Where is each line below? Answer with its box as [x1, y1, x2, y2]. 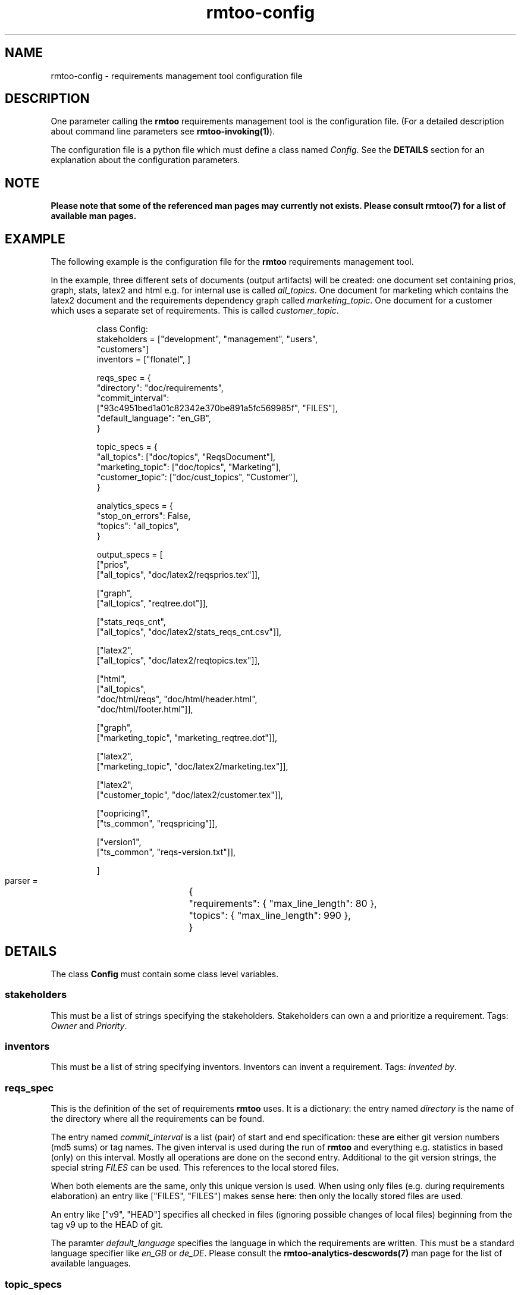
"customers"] [96, 344, 149, 355]
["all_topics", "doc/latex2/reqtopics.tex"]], [96, 655, 260, 666]
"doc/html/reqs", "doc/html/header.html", [96, 694, 258, 705]
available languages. [51, 1258, 131, 1269]
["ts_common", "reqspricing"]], [96, 818, 218, 829]
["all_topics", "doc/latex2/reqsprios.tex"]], [96, 570, 260, 580]
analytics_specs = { [96, 501, 173, 511]
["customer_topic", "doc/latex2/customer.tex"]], [96, 790, 283, 800]
